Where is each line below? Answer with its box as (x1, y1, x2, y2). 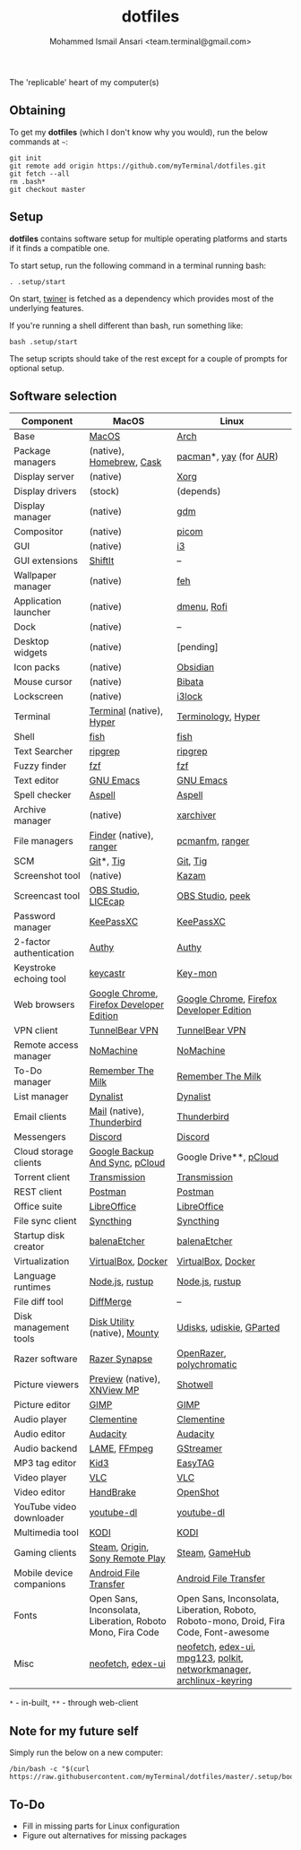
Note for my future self (9, 1724, 139, 1739)
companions (13, 1578, 66, 1591)
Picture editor (13, 1399, 72, 1411)
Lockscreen (13, 690, 64, 703)
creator (13, 1240, 45, 1253)
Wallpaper (13, 569, 56, 582)
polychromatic (176, 1359, 237, 1371)
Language (13, 1270, 56, 1282)
